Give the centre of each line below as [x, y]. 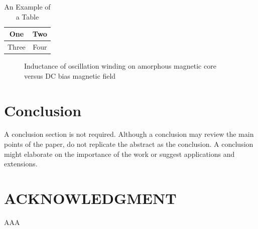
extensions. [21, 164]
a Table [27, 16]
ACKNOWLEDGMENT [90, 198]
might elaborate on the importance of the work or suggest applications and [119, 154]
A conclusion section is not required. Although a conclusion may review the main [129, 134]
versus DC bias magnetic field [70, 75]
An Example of [27, 7]
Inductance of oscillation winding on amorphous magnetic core [120, 66]
